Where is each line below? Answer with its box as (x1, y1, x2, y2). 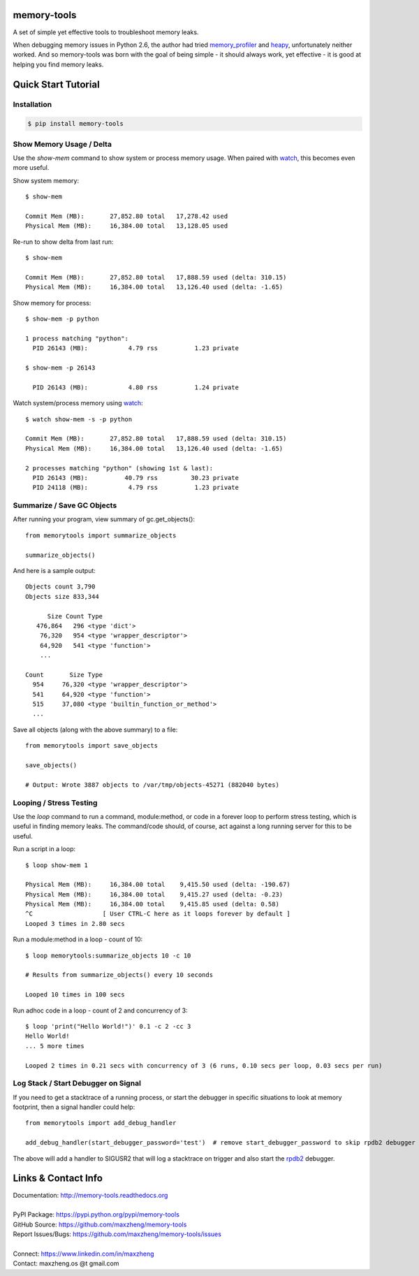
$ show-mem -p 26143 (25, 364, 96, 372)
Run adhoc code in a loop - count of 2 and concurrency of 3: (13, 1006, 188, 1015)
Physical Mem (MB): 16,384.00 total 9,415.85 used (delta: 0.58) (25, 900, 279, 908)
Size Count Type (47, 612, 103, 620)
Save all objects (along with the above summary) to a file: (13, 725, 178, 734)
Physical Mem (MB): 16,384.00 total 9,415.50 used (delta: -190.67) (25, 880, 291, 889)
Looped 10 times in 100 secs (25, 991, 125, 999)
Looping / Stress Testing (13, 797, 98, 807)
